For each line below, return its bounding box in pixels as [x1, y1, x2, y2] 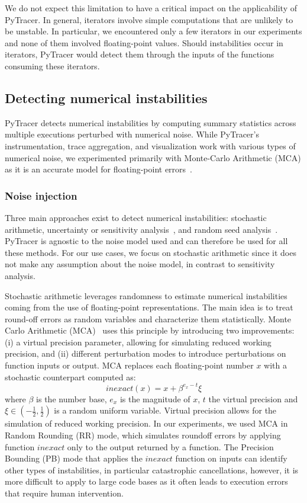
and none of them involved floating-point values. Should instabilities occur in [5, 36, 283, 49]
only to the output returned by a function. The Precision [67, 440, 274, 453]
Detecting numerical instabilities [5, 88, 208, 107]
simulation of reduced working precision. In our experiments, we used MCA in [5, 417, 288, 430]
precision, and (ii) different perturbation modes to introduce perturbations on [5, 347, 286, 360]
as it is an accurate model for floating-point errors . [5, 163, 193, 175]
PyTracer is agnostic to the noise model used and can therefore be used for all [5, 235, 288, 247]
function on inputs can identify [175, 452, 287, 464]
